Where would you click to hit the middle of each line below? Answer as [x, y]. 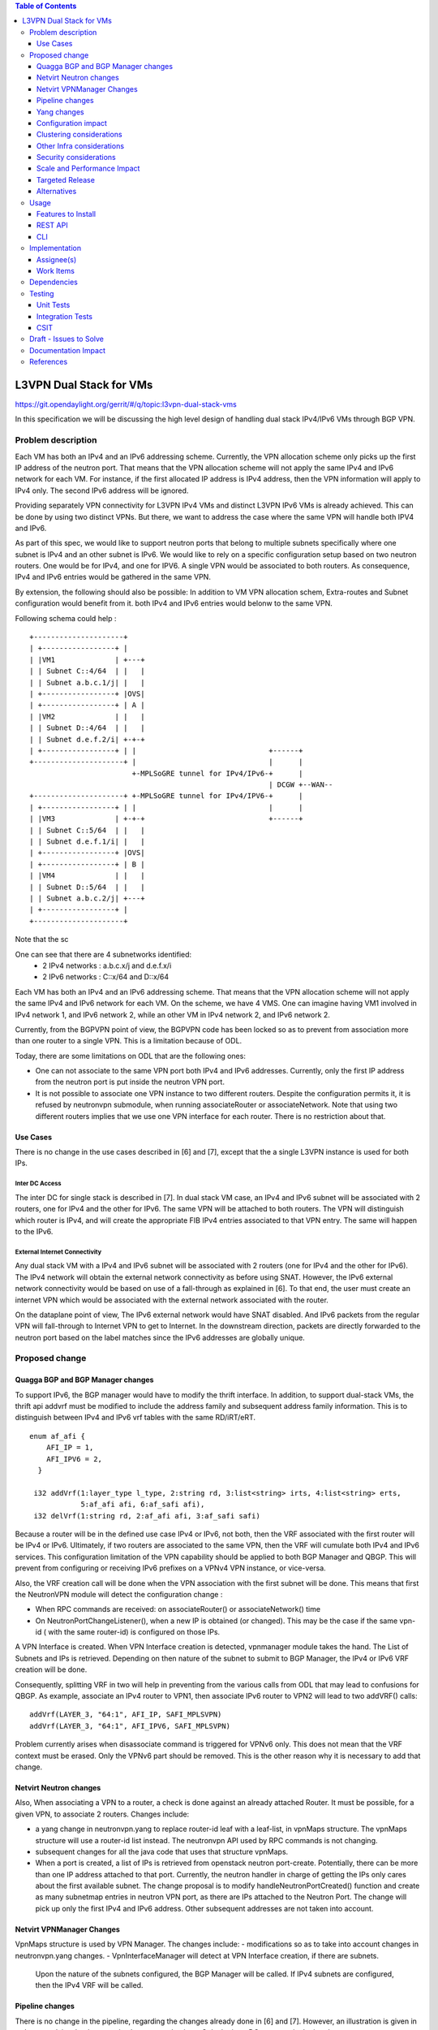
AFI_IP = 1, [70, 1448]
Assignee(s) [57, 259]
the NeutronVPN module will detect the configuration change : [119, 1594]
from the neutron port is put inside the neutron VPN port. [130, 1082]
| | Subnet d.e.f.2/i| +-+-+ [87, 739]
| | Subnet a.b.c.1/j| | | [87, 682]
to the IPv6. [34, 1231]
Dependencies [54, 282]
